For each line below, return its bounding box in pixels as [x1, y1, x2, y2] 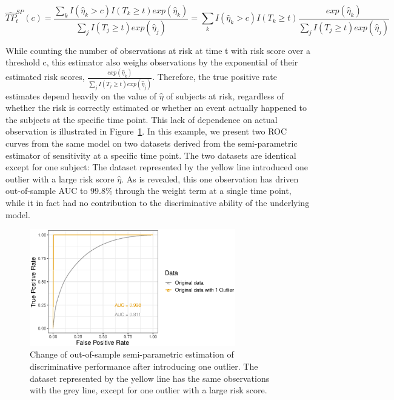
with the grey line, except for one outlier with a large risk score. [30, 384, 267, 396]
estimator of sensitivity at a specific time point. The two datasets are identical [5, 148, 296, 161]
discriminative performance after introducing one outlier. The [30, 360, 258, 373]
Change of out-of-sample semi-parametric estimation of [30, 348, 234, 361]
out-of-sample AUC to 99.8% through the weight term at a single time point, [5, 184, 292, 197]
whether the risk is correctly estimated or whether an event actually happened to [5, 101, 307, 114]
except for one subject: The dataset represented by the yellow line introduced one [5, 161, 308, 173]
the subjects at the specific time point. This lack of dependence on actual [5, 113, 278, 125]
